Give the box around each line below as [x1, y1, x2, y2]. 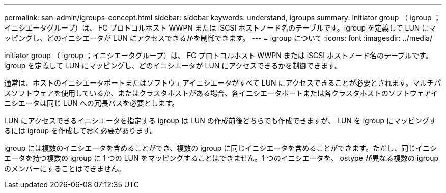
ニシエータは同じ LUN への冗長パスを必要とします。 [4, 99, 179, 107]
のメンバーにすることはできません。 [4, 164, 125, 173]
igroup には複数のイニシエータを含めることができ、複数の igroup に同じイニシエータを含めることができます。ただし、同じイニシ [4, 144, 437, 152]
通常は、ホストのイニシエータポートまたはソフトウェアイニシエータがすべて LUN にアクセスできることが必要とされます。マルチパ [4, 78, 441, 87]
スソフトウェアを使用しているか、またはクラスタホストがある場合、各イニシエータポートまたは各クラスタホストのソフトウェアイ [4, 89, 438, 97]
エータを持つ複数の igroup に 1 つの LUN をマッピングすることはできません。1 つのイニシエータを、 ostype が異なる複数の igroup [4, 154, 438, 162]
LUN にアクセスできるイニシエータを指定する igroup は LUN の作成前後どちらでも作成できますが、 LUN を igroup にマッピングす [4, 116, 436, 125]
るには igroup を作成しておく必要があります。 [4, 126, 157, 135]
